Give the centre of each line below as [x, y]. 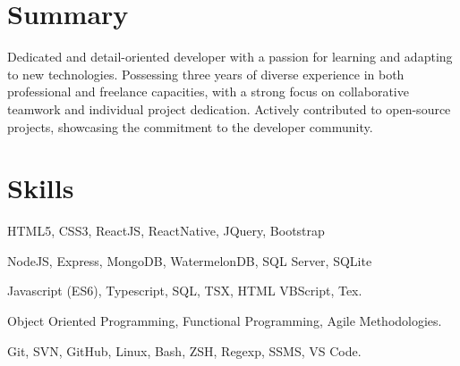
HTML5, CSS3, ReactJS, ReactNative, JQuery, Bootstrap [166, 231]
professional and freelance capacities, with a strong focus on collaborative [208, 91]
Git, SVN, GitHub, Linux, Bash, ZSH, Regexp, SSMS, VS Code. [184, 350]
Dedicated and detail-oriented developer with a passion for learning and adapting [230, 57]
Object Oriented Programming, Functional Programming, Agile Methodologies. [225, 320]
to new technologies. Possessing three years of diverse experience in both [206, 74]
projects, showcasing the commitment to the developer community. [190, 126]
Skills [41, 188]
